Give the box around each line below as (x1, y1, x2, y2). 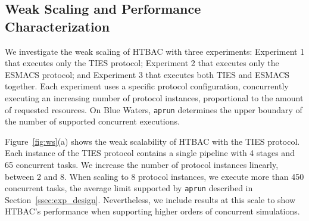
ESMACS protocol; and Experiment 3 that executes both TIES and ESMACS (5, 68, 290, 80)
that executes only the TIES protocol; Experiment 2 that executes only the (5, 57, 279, 69)
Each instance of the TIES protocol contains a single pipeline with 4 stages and (5, 147, 295, 159)
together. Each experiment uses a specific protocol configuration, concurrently (5, 80, 289, 92)
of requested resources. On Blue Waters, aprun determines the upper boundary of (5, 103, 302, 116)
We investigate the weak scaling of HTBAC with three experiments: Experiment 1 (5, 45, 305, 57)
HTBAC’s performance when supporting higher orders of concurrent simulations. (5, 205, 300, 217)
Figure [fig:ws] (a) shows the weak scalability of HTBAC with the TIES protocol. (5, 135, 300, 147)
